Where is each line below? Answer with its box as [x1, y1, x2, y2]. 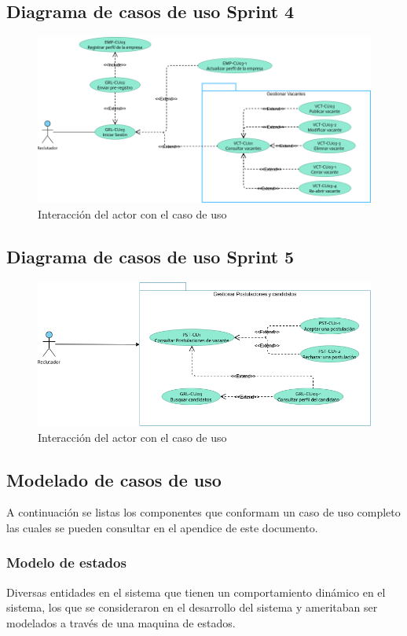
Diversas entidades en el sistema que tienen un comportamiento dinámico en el [6, 583, 386, 600]
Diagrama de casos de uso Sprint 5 [6, 244, 295, 268]
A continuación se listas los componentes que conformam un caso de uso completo [6, 504, 401, 520]
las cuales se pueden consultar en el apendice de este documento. [6, 519, 318, 535]
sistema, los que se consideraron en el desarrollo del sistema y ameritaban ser [6, 599, 378, 616]
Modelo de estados [6, 553, 126, 572]
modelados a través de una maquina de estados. [6, 614, 236, 630]
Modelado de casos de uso [6, 467, 222, 491]
